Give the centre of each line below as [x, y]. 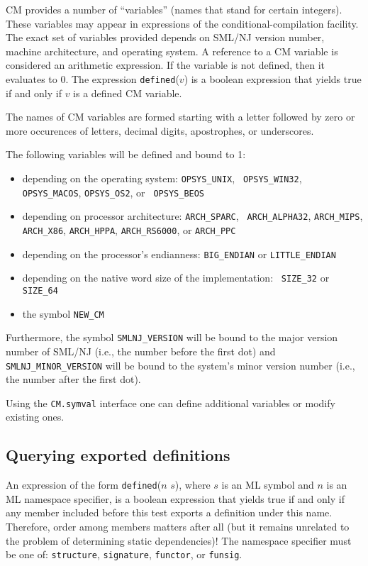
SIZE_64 [40, 290]
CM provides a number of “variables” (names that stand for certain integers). [174, 9]
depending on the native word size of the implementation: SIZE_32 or [176, 278]
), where [193, 485]
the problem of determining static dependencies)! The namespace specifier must [179, 540]
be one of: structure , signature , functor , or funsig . [124, 554]
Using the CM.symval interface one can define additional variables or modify [171, 403]
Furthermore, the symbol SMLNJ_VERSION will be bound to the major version [172, 337]
